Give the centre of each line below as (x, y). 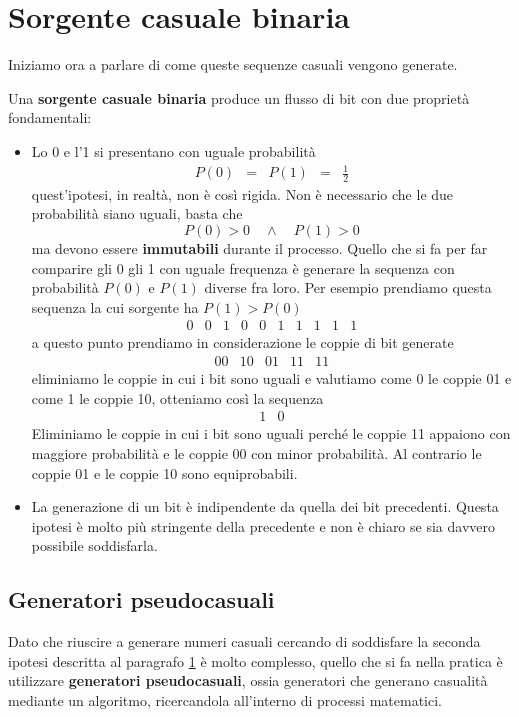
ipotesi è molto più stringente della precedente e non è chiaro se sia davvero (263, 525)
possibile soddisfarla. (94, 545)
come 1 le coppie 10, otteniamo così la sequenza (177, 397)
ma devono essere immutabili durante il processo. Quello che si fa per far (259, 248)
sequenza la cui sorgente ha (115, 306)
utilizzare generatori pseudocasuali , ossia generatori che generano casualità (248, 680)
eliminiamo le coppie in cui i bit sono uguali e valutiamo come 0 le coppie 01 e (271, 378)
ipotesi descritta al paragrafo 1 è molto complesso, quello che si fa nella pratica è (255, 660)
